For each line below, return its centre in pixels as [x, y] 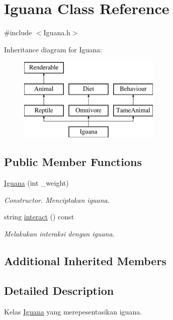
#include [18, 32]
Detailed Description [59, 290]
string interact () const [39, 217]
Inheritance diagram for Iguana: [53, 49]
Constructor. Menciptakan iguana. [57, 199]
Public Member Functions [73, 162]
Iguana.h [57, 32]
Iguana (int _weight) [36, 183]
